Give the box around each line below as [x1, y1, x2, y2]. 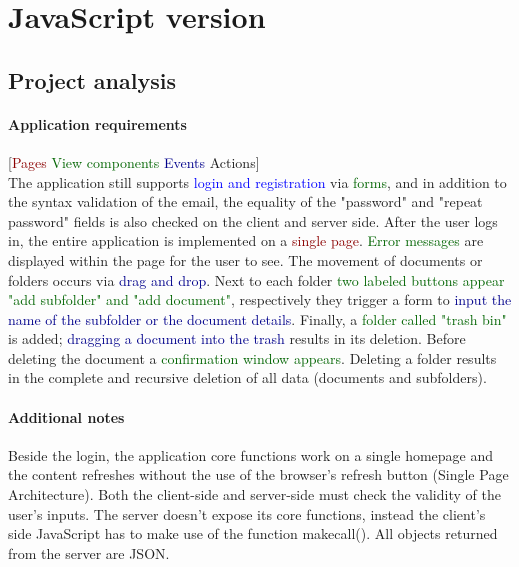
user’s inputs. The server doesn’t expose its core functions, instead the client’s [8, 503, 486, 524]
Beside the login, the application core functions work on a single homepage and [8, 444, 494, 465]
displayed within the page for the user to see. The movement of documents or [8, 249, 483, 270]
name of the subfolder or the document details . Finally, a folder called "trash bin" [8, 308, 507, 329]
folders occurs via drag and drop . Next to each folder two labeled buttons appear [8, 269, 505, 290]
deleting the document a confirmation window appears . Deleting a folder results [8, 347, 497, 368]
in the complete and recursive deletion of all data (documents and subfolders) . [8, 367, 487, 388]
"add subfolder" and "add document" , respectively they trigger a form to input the [8, 289, 512, 310]
